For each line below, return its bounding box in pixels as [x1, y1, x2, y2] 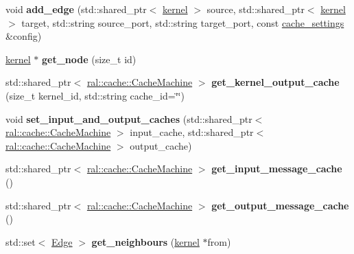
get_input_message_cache [211, 161, 342, 176]
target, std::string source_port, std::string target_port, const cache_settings [21, 15, 344, 30]
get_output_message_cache [211, 198, 349, 212]
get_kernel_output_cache [211, 75, 340, 89]
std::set [5, 234, 36, 249]
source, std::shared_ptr [206, 2, 305, 16]
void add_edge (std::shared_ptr [5, 2, 147, 16]
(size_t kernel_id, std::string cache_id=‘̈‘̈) [5, 88, 185, 102]
